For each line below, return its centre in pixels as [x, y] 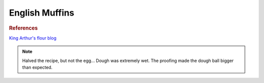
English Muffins [42, 13]
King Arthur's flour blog [33, 38]
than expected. [37, 67]
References [23, 28]
